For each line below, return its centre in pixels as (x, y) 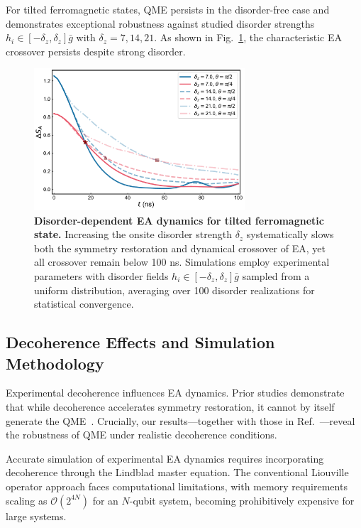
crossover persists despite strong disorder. (96, 51)
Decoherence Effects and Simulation (140, 342)
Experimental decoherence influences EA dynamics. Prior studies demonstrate (175, 393)
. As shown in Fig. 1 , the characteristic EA (248, 37)
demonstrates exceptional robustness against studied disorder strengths (160, 23)
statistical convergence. (84, 304)
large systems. (36, 516)
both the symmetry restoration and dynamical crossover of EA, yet (180, 248)
